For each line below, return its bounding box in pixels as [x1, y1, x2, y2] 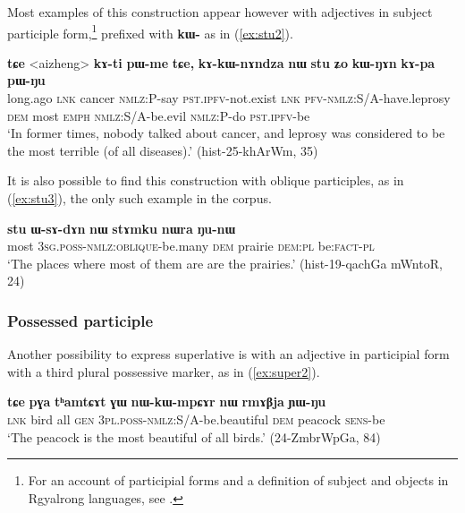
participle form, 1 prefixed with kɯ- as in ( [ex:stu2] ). [7, 21, 293, 42]
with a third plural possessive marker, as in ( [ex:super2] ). [7, 362, 320, 380]
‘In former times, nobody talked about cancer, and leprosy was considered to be [7, 124, 445, 142]
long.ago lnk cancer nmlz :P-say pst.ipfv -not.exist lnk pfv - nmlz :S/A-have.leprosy [7, 89, 451, 107]
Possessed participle [7, 309, 154, 331]
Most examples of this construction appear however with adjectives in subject [7, 3, 433, 21]
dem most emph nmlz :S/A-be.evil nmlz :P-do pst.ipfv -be [7, 106, 310, 124]
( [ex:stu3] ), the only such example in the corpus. [7, 189, 272, 207]
